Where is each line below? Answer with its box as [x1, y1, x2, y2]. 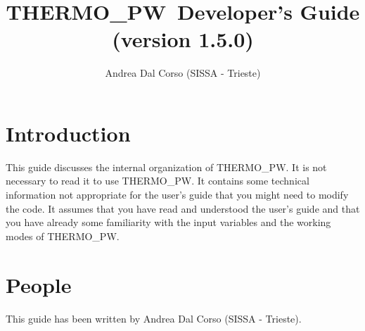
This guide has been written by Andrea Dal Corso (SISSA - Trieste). [6, 311, 302, 325]
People [6, 270, 72, 299]
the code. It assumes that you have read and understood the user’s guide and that [6, 201, 360, 216]
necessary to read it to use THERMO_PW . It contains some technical [6, 173, 309, 188]
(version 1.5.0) [112, 25, 254, 54]
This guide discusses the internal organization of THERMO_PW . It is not [6, 159, 327, 174]
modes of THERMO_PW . [6, 228, 120, 243]
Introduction [6, 118, 131, 147]
